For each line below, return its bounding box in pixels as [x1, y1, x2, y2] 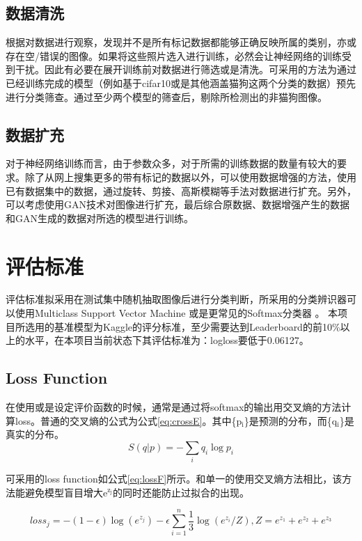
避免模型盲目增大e [24, 485, 108, 499]
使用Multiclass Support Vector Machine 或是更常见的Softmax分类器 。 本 [15, 306, 338, 320]
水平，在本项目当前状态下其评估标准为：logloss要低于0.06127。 [24, 333, 309, 347]
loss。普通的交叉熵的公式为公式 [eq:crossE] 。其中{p [15, 413, 242, 428]
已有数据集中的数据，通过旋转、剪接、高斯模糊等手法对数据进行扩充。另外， [6, 183, 356, 198]
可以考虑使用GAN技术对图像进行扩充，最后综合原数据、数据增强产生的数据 [6, 197, 349, 212]
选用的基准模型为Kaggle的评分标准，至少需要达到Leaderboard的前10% [24, 319, 340, 334]
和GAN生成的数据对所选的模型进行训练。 [6, 210, 194, 225]
